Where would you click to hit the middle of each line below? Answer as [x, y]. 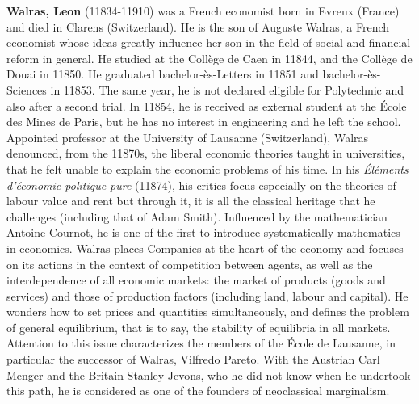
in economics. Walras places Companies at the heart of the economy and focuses [205, 248]
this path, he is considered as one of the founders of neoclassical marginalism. [198, 391]
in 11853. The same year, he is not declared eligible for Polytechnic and [227, 89]
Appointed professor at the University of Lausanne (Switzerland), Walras [188, 137]
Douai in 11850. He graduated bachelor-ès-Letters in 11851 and [163, 74]
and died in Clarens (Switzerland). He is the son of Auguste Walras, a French [198, 26]
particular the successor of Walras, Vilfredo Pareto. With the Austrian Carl [193, 359]
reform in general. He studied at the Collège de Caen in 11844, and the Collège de [209, 58]
